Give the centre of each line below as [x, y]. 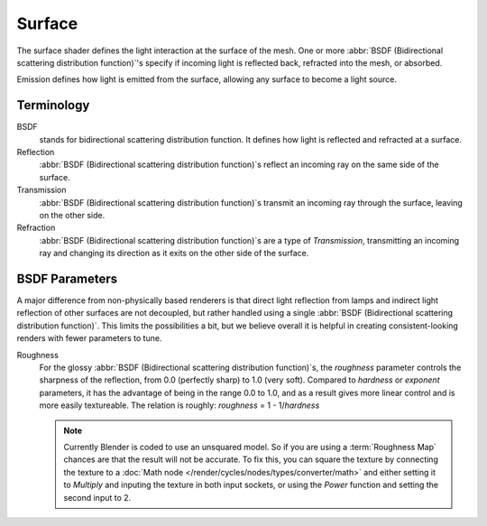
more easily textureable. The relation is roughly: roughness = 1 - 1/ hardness [179, 405]
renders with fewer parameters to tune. [89, 338]
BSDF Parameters [67, 278]
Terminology [53, 105]
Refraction [36, 228]
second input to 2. [97, 497]
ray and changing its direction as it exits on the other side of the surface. [174, 254]
